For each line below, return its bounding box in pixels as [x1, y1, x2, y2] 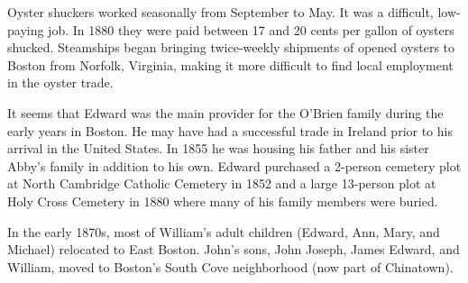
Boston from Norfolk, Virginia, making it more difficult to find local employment [7, 55, 454, 74]
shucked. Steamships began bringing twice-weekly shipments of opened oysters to [7, 38, 455, 57]
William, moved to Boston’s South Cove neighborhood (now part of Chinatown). [7, 257, 454, 276]
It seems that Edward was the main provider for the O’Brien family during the [7, 103, 444, 122]
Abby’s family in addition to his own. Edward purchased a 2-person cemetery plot [7, 156, 462, 175]
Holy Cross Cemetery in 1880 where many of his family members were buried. [7, 191, 438, 210]
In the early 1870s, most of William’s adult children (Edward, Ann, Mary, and [7, 222, 440, 241]
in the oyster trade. [7, 73, 114, 92]
